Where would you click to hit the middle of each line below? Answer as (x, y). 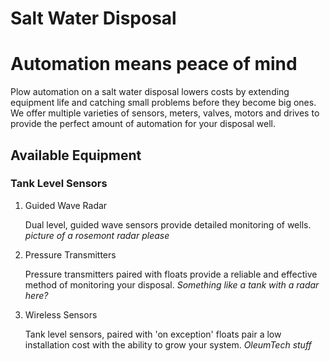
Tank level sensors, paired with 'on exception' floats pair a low (153, 334)
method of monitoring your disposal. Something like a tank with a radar (172, 284)
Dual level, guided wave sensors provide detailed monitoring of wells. (168, 224)
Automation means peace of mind (154, 64)
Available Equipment (76, 155)
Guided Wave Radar (66, 205)
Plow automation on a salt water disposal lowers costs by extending (150, 92)
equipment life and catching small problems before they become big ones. (163, 103)
